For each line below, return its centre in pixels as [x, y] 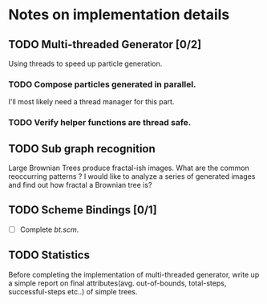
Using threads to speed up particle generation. [85, 63]
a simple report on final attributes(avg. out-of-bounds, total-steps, [117, 283]
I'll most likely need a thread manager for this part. [91, 102]
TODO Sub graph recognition [82, 149]
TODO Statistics [49, 255]
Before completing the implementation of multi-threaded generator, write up [134, 274]
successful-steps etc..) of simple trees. [73, 291]
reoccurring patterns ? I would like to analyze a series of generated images [132, 176]
